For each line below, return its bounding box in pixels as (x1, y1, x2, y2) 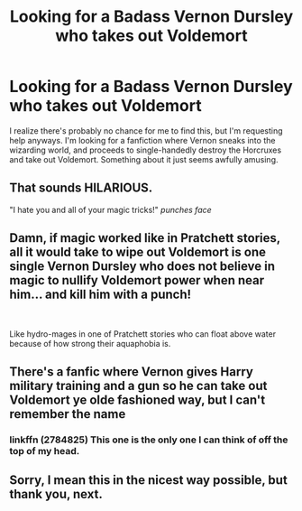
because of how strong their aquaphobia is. (9, 338, 171, 348)
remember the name (9, 406, 126, 422)
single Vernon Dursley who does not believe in (9, 259, 276, 274)
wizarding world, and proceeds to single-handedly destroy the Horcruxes (9, 144, 282, 155)
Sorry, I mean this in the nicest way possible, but (9, 472, 288, 488)
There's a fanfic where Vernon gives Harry (9, 364, 254, 379)
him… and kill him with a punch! (9, 287, 192, 302)
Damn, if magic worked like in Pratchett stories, (9, 230, 281, 246)
